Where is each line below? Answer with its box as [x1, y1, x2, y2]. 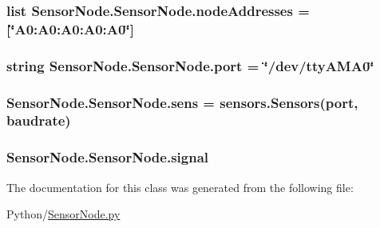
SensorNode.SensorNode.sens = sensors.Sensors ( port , [6, 92, 358, 112]
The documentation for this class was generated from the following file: [6, 178, 354, 195]
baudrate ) [6, 110, 71, 130]
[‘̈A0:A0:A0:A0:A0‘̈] [6, 18, 134, 38]
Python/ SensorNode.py [6, 206, 121, 222]
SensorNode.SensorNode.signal [6, 147, 208, 167]
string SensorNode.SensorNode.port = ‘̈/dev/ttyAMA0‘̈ [6, 55, 374, 75]
